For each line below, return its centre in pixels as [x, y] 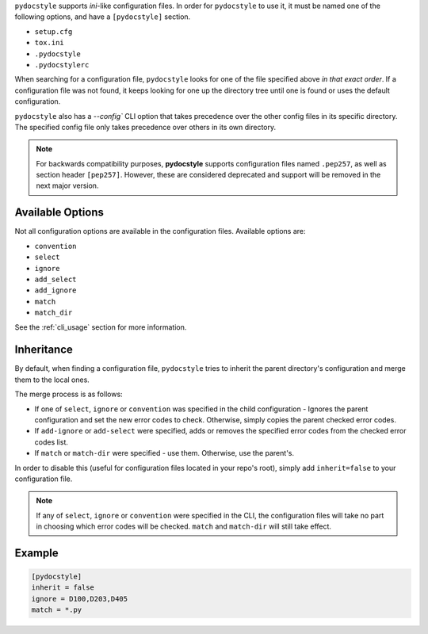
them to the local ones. [52, 380]
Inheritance [44, 350]
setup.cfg [53, 31]
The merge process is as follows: [69, 394]
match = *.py [57, 610]
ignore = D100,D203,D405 [80, 599]
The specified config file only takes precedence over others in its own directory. [145, 127]
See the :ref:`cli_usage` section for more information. [101, 327]
